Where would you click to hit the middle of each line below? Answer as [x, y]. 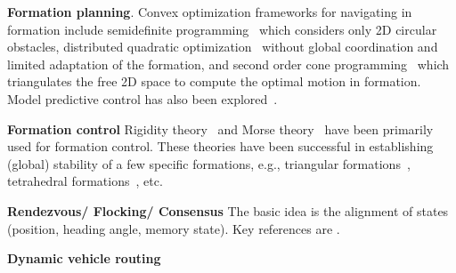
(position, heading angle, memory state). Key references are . [174, 228]
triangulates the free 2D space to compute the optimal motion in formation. [214, 81]
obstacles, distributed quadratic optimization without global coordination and [223, 47]
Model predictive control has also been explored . [142, 98]
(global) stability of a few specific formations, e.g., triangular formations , [209, 163]
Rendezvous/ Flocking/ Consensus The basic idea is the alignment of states [228, 210]
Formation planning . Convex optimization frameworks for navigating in [210, 12]
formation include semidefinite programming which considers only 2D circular [222, 29]
